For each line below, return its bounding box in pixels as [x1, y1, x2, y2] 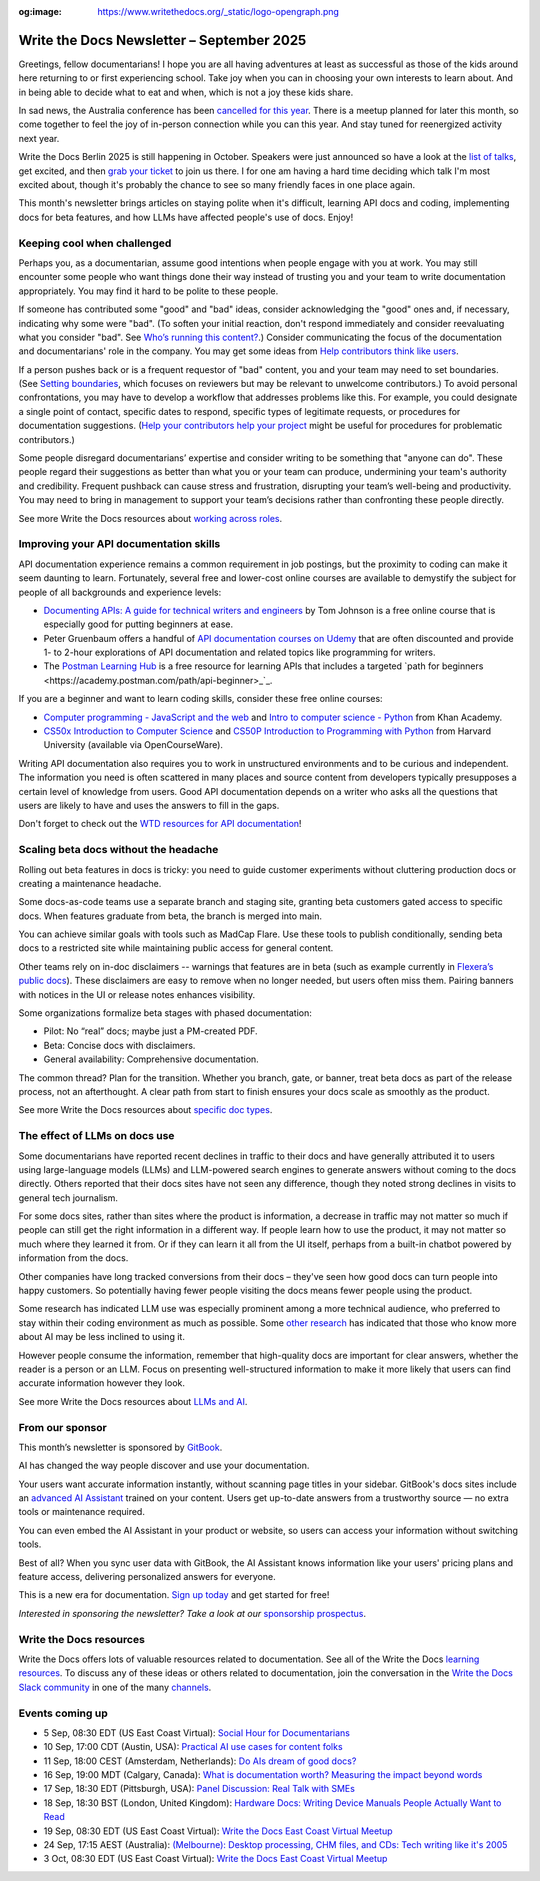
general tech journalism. [18, 1191, 119, 1204]
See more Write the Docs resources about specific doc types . [18, 1104, 273, 1116]
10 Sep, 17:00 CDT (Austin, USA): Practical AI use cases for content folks [43, 1741, 344, 1753]
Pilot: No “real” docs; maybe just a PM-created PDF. [43, 1025, 259, 1037]
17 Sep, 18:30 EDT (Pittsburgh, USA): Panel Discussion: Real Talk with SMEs [43, 1783, 355, 1795]
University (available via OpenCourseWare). [43, 739, 224, 751]
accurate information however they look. [18, 1377, 185, 1389]
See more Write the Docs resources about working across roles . [18, 512, 283, 524]
